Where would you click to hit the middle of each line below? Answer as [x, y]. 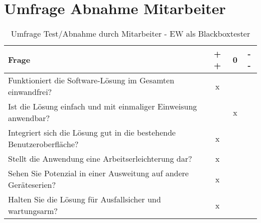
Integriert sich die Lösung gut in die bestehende [92, 133]
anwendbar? [29, 118]
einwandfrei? [30, 92]
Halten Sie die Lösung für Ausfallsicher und [85, 199]
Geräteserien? [32, 185]
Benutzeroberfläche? [43, 144]
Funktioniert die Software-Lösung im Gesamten [91, 80]
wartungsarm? [33, 211]
